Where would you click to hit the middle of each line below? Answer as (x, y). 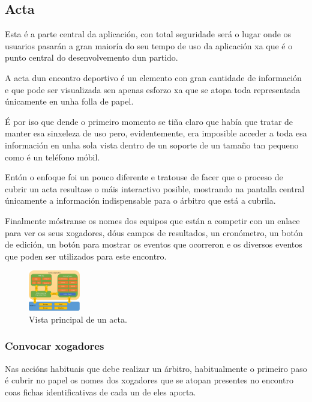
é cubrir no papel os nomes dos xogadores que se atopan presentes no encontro (149, 380)
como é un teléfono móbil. (52, 157)
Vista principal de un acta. (78, 319)
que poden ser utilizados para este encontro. (86, 256)
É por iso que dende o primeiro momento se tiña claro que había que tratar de (149, 121)
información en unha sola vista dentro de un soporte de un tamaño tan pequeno (152, 145)
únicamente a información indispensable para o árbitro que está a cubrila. (140, 200)
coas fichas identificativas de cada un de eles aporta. (100, 391)
